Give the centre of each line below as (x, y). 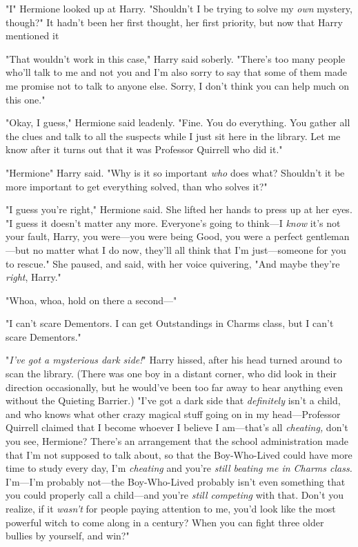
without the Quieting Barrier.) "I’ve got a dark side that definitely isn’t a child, (173, 400)
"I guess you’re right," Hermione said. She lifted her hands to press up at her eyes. (179, 209)
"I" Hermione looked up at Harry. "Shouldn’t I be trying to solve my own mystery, (179, 8)
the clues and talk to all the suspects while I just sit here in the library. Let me (173, 136)
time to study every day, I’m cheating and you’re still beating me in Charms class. (179, 468)
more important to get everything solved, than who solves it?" (137, 186)
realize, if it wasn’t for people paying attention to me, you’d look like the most (171, 508)
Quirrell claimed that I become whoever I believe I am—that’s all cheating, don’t (177, 427)
